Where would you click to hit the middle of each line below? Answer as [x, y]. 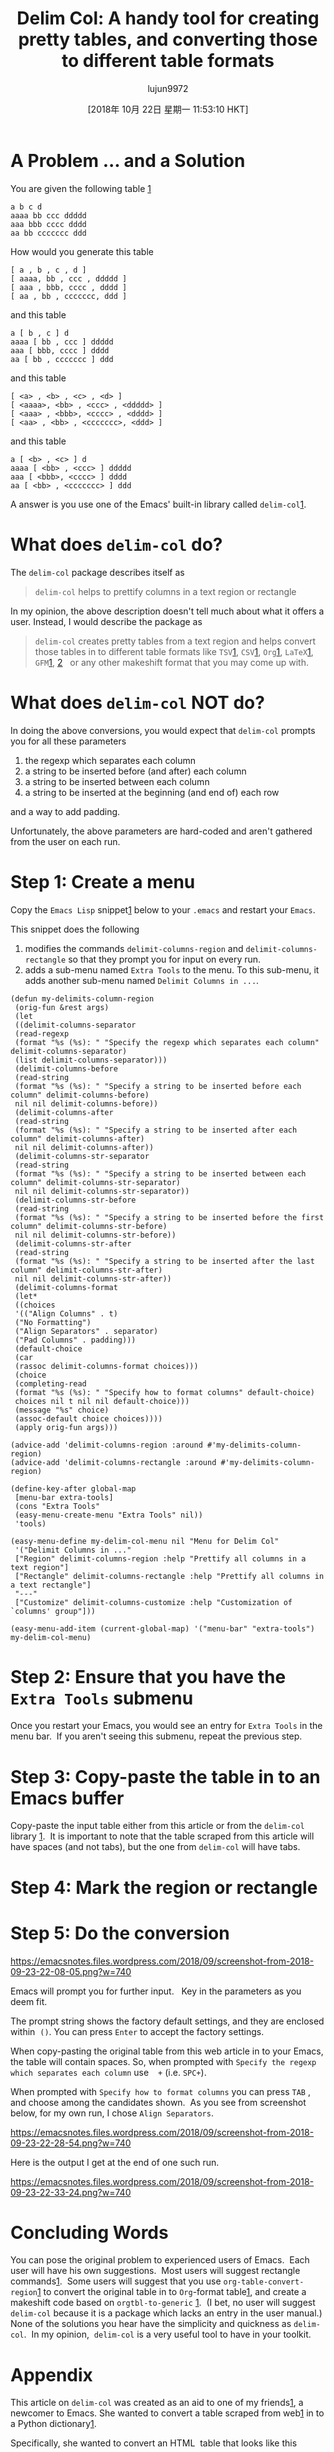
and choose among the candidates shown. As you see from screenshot [158, 2102]
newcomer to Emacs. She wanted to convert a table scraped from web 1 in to [167, 2413]
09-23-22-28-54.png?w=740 [71, 2143]
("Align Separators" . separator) [86, 1331]
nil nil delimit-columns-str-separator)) [102, 1191]
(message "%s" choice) [62, 1410]
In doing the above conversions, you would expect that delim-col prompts [163, 730]
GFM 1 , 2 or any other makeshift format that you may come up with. [171, 662]
